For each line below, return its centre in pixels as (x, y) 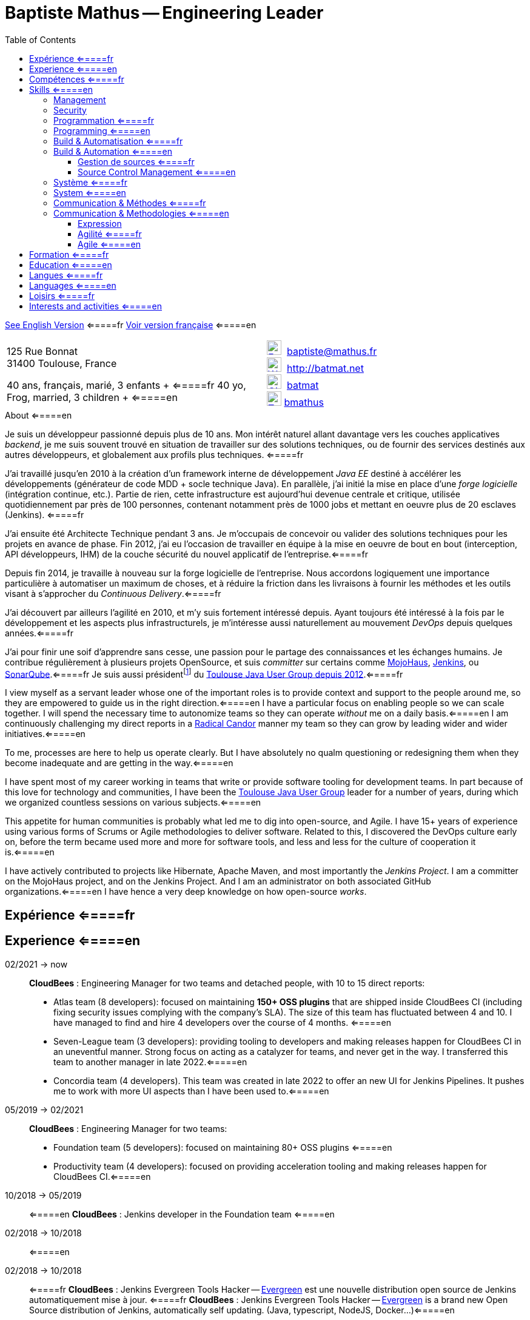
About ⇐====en (39, 415)
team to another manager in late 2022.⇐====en (150, 1062)
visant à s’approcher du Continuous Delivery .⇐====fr (113, 593)
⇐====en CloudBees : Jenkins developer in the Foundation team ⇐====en (182, 1214)
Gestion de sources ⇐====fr (136, 161)
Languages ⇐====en (73, 285)
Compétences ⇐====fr (77, 79)
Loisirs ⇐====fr (62, 295)
